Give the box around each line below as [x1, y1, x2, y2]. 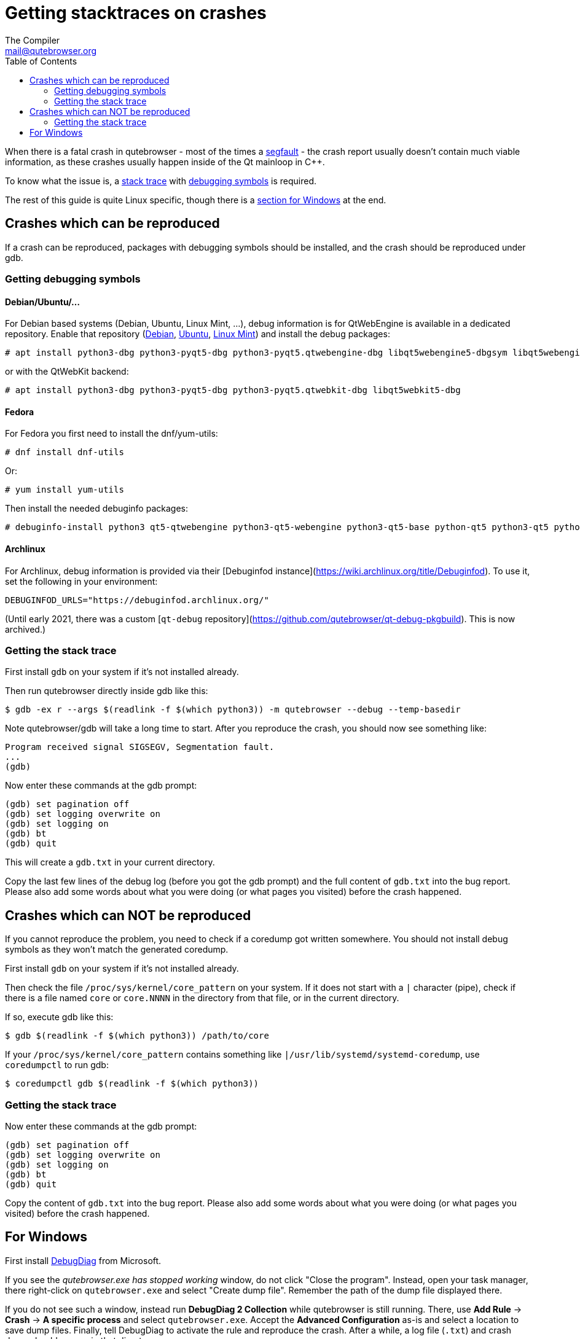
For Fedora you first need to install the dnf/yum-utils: [5, 428, 218, 439]
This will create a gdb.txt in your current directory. [5, 857, 215, 868]
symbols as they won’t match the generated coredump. [5, 944, 229, 955]
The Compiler [5, 34, 60, 45]
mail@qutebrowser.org [5, 45, 97, 56]
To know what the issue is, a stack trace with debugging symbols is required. [5, 175, 317, 186]
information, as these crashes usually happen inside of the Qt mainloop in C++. [5, 156, 325, 167]
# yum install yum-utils [5, 485, 124, 495]
